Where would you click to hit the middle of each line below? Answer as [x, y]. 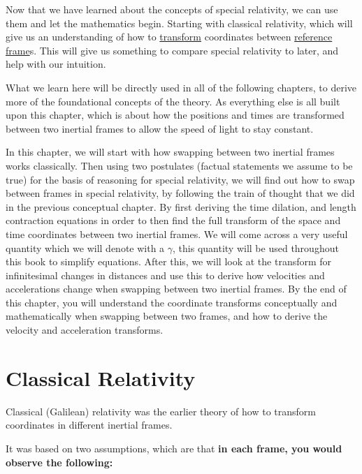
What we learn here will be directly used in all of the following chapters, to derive [181, 87]
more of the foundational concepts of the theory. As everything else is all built [173, 101]
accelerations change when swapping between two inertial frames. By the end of [176, 289]
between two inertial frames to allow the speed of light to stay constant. [160, 128]
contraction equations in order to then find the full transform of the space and [173, 220]
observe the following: [59, 462]
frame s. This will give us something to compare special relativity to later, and [172, 50]
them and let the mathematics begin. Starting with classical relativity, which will [179, 23]
